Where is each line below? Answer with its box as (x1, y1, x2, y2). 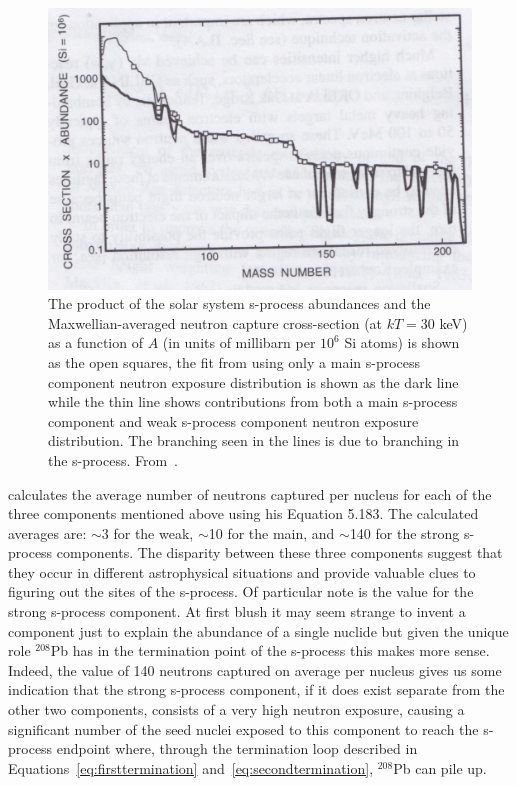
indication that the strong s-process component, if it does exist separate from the (8, 679, 505, 700)
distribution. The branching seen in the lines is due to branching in (48, 430, 460, 451)
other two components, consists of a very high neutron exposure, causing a (8, 699, 465, 720)
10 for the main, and (208, 522, 335, 543)
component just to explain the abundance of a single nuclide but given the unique (8, 620, 509, 641)
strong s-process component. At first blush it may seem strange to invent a (8, 601, 466, 622)
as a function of (48, 332, 143, 353)
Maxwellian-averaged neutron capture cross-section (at (48, 312, 383, 333)
